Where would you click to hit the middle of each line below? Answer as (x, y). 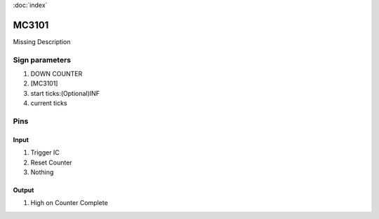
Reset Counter (52, 162)
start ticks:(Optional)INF (65, 93)
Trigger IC (45, 153)
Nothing (42, 172)
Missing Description (42, 41)
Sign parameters (42, 59)
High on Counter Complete (69, 203)
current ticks (49, 103)
